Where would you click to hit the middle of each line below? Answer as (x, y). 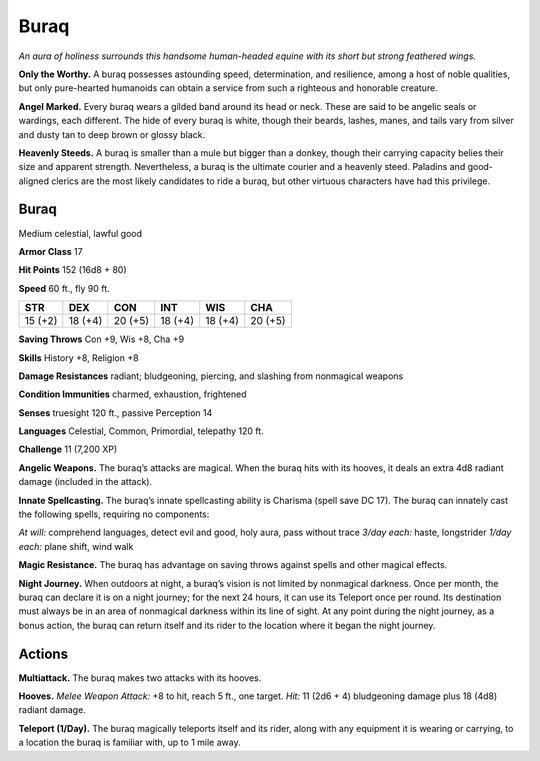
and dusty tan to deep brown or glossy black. (111, 134)
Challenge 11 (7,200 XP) (68, 449)
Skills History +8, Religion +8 (78, 357)
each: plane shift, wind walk (76, 546)
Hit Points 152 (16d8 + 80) (72, 270)
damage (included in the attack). (85, 482)
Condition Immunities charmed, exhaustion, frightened (132, 394)
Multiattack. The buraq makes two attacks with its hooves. (140, 677)
